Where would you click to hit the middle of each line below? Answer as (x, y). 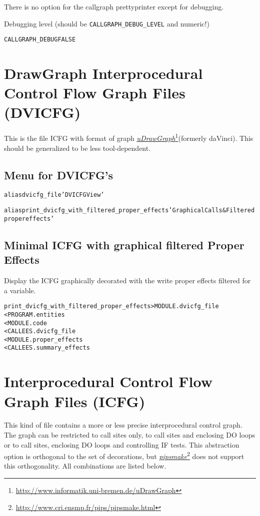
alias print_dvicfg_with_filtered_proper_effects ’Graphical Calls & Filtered (129, 211)
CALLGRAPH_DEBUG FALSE (40, 40)
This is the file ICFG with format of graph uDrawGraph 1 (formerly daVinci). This (129, 137)
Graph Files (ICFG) (75, 401)
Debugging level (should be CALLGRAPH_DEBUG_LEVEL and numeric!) (107, 23)
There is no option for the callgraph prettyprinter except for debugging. (114, 6)
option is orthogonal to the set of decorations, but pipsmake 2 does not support (124, 455)
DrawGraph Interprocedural (103, 73)
